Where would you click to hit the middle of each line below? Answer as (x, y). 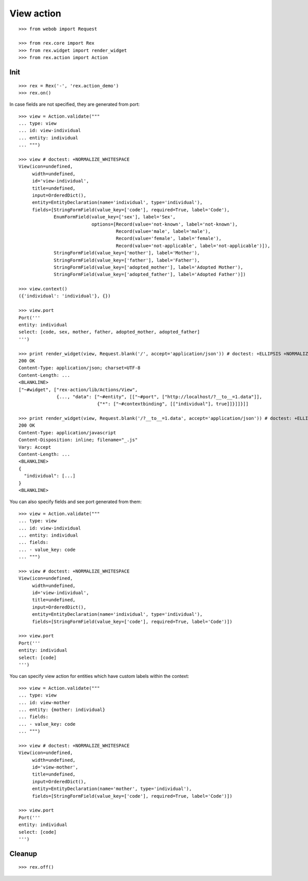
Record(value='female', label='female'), (169, 238)
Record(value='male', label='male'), (163, 231)
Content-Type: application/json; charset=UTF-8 (80, 368)
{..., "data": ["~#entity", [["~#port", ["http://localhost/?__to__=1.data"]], (159, 397)
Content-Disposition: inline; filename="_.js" (78, 440)
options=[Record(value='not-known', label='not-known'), (165, 224)
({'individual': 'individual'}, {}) (65, 296)
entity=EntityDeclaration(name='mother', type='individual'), (112, 789)
